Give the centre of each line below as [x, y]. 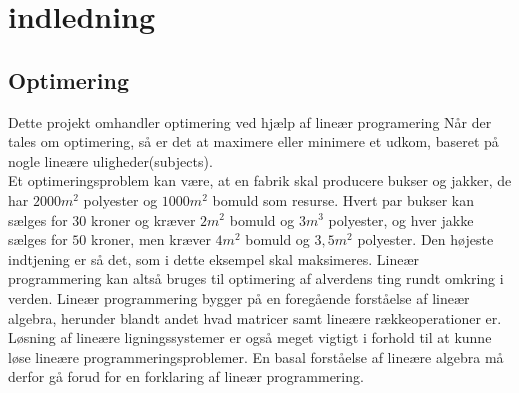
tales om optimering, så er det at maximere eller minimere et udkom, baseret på [253, 141]
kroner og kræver [143, 219]
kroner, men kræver [151, 239]
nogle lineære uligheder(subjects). [110, 160]
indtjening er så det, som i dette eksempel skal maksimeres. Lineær [213, 258]
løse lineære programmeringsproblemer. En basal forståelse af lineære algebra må [256, 356]
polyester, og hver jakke [401, 219]
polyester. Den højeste [425, 239]
